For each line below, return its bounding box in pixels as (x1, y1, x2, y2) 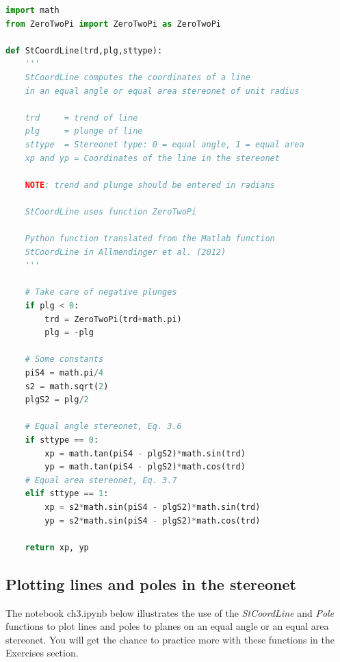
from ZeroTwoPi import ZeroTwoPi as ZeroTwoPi (5, 19, 222, 29)
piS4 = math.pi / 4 (25, 368, 104, 378)
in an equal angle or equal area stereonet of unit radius (25, 86, 300, 96)
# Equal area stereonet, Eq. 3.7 (25, 475, 177, 485)
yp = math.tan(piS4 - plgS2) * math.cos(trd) (44, 462, 246, 472)
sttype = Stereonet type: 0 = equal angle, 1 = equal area (25, 139, 304, 149)
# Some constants (25, 354, 104, 365)
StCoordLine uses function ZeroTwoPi (25, 206, 197, 217)
